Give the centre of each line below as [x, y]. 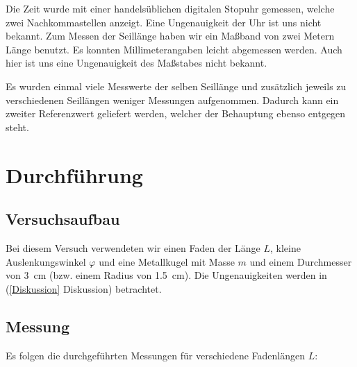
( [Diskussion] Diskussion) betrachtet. [84, 288]
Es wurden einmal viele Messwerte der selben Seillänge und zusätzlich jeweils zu [176, 86]
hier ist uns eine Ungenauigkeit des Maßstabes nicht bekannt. [136, 63]
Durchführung [74, 174]
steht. [17, 127]
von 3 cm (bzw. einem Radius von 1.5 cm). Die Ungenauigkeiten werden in [166, 275]
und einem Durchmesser [301, 261]
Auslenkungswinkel [46, 261]
